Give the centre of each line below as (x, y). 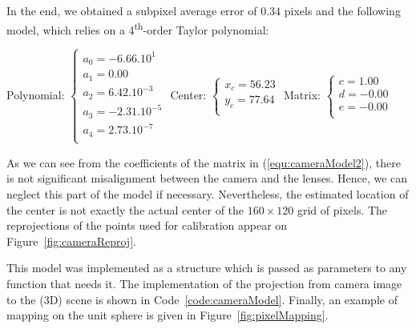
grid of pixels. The (342, 209)
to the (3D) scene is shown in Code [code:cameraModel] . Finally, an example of (202, 299)
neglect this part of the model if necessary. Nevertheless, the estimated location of (208, 193)
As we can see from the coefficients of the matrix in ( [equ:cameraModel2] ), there (204, 162)
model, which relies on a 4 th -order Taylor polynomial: (138, 28)
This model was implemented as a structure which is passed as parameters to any (207, 268)
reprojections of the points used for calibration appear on (147, 225)
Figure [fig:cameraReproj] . (71, 241)
